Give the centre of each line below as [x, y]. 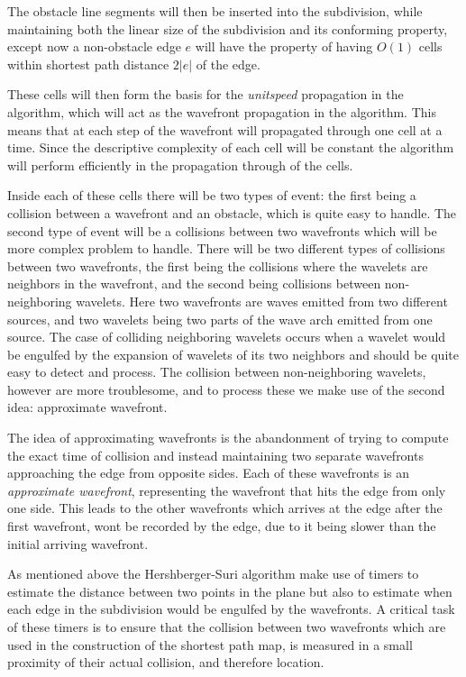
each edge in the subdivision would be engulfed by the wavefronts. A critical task [231, 609]
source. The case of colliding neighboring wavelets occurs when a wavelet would [227, 337]
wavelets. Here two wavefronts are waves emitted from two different [262, 301]
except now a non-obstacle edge [94, 46]
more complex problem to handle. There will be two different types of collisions [226, 248]
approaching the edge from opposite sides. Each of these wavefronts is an [209, 473]
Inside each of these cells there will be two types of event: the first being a [212, 195]
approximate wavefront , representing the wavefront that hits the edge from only [227, 490]
